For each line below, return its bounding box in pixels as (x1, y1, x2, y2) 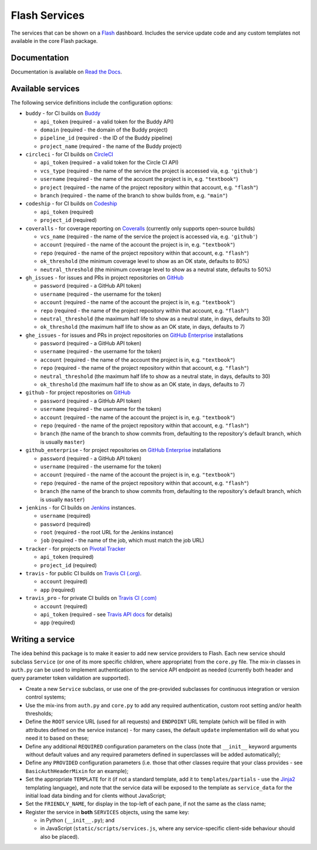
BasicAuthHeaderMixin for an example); (25, 767, 129, 774)
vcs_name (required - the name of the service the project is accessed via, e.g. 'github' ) (40, 233, 258, 240)
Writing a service (11, 635, 75, 645)
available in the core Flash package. (11, 37, 98, 44)
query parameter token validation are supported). (11, 674, 130, 682)
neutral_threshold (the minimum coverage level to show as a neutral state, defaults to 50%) (40, 266, 271, 273)
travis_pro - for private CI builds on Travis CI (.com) (25, 595, 157, 602)
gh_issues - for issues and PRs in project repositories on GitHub (25, 274, 184, 281)
